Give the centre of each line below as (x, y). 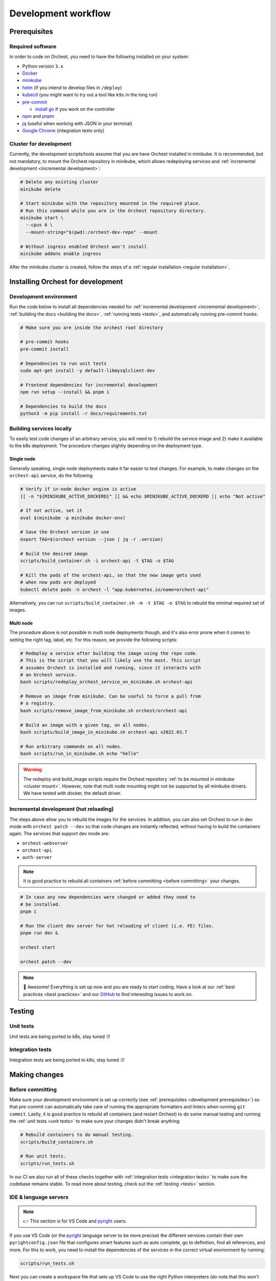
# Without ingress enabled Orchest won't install (84, 246)
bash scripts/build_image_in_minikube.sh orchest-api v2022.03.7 (104, 732)
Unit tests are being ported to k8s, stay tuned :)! (60, 1036)
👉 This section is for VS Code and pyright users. (75, 1221)
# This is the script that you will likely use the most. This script (111, 660)
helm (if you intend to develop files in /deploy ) (72, 88)
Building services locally (41, 428)
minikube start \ (42, 218)
